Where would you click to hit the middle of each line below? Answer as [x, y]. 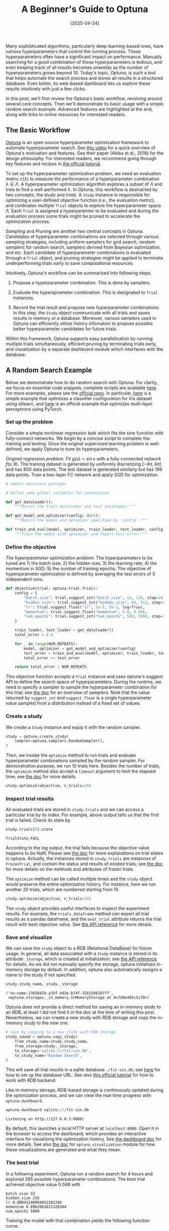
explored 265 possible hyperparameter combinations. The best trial [75, 1179]
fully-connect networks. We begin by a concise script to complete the [78, 438]
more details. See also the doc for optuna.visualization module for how [80, 1144]
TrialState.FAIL [23, 839]
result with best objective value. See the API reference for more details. [79, 924]
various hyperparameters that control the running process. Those [73, 51]
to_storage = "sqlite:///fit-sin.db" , [53, 1051]
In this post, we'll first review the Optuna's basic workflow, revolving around [84, 98]
